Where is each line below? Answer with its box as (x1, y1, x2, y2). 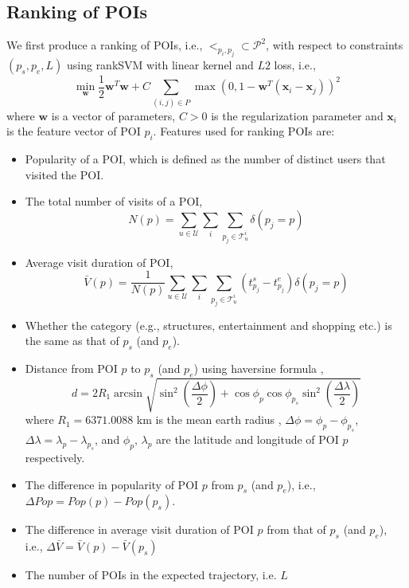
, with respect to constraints (266, 37, 403, 53)
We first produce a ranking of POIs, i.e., (6, 37, 203, 53)
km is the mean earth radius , (136, 411, 282, 428)
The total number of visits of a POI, (25, 193, 203, 210)
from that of (267, 521, 326, 538)
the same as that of (25, 332, 119, 349)
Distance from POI (25, 360, 118, 377)
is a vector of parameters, (51, 107, 176, 123)
